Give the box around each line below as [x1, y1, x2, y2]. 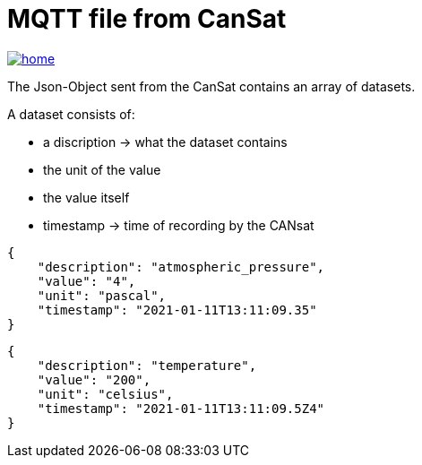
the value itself [43, 189, 130, 205]
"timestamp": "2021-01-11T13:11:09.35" [37, 302, 317, 317]
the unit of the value [43, 161, 161, 177]
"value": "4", [37, 273, 136, 288]
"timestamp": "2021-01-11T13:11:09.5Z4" [37, 400, 325, 416]
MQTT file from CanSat [7, 4, 287, 34]
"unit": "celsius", [37, 386, 174, 401]
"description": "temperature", [37, 357, 257, 373]
